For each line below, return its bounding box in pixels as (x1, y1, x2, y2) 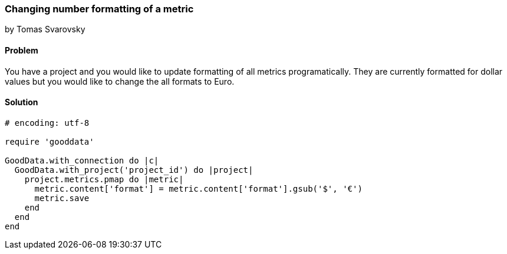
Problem (5, 45, 38, 55)
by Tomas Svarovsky (5, 24, 85, 35)
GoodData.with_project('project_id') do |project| (14, 165, 253, 175)
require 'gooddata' (5, 136, 94, 146)
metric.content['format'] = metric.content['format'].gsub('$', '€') (34, 183, 363, 193)
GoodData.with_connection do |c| (5, 155, 159, 165)
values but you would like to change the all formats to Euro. (5, 76, 235, 86)
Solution (5, 97, 38, 108)
